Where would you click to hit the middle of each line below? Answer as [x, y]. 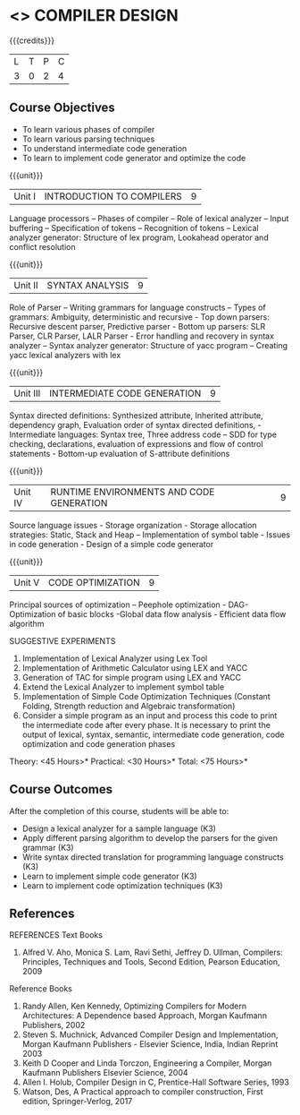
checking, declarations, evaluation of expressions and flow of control [136, 443]
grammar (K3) [48, 847]
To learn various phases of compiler [88, 129]
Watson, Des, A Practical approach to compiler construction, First [142, 1092]
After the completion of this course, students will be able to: [119, 811]
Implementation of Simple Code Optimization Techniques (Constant [146, 696]
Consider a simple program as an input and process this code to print [150, 715]
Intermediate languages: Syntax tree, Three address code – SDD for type [143, 434]
